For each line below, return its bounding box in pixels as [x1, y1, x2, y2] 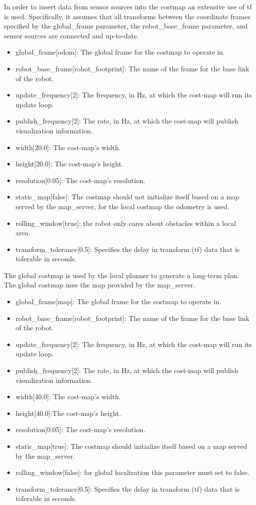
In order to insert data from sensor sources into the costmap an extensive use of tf [4, 1, 252, 11]
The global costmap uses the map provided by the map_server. [4, 280, 195, 290]
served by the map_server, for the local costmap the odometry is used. [15, 201, 229, 211]
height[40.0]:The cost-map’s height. [15, 408, 121, 418]
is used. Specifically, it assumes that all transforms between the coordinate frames [4, 11, 251, 21]
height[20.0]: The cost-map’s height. [15, 158, 124, 169]
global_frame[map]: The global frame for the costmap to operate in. [15, 296, 222, 307]
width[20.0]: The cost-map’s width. [15, 142, 121, 152]
